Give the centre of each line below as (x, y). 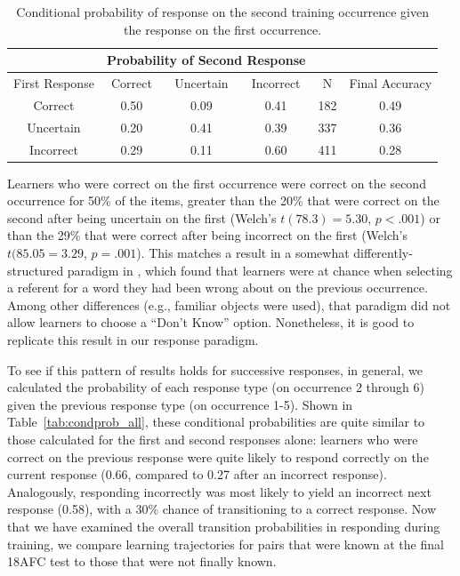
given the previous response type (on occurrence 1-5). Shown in (180, 404)
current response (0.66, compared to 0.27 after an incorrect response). (197, 474)
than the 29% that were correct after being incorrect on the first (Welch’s (207, 235)
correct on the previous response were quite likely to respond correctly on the (218, 456)
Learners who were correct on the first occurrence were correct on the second (217, 183)
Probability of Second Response (206, 60)
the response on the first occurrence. (223, 29)
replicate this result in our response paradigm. (133, 340)
